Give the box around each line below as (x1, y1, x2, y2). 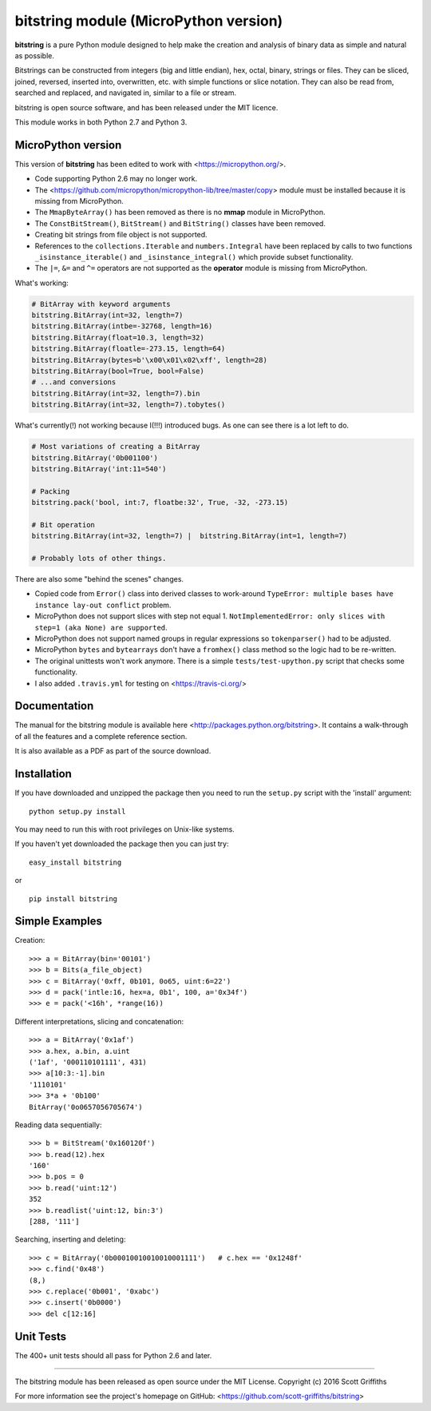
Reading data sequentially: (14, 1119, 103, 1130)
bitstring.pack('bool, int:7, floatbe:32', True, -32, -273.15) (31, 498, 289, 507)
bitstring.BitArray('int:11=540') (31, 464, 167, 473)
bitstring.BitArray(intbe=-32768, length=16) (31, 322, 213, 331)
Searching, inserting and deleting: (14, 1234, 126, 1244)
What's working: (14, 278, 69, 288)
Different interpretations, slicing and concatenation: (14, 1016, 184, 1026)
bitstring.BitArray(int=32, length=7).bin (31, 388, 200, 398)
